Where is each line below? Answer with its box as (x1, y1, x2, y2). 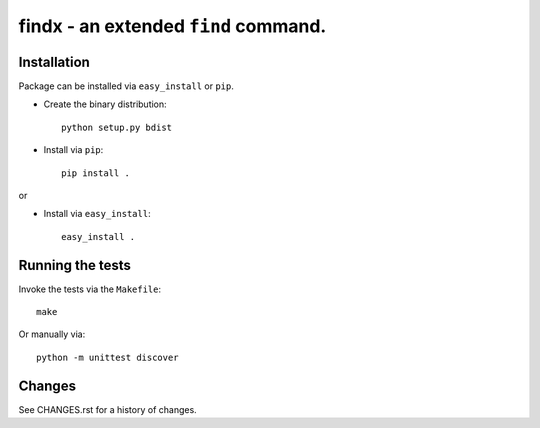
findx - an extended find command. (18, 15, 327, 37)
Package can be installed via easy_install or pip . (18, 80, 235, 92)
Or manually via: (18, 328, 86, 340)
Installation (18, 53, 90, 70)
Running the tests (18, 256, 132, 274)
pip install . (61, 167, 130, 179)
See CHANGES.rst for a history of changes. (18, 403, 197, 415)
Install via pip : (43, 144, 104, 156)
